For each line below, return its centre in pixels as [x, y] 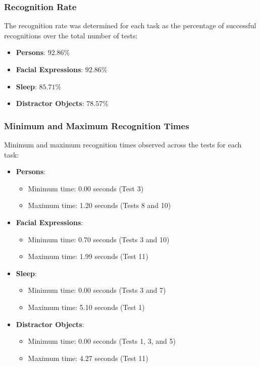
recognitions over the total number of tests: [71, 35]
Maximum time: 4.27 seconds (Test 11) [88, 358]
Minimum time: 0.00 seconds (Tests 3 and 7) [97, 290]
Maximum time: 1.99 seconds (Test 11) [88, 256]
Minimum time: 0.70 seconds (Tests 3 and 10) [99, 239]
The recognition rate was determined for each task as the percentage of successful [130, 25]
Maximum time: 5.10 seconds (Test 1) [86, 307]
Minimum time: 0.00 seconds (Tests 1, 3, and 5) [102, 341]
